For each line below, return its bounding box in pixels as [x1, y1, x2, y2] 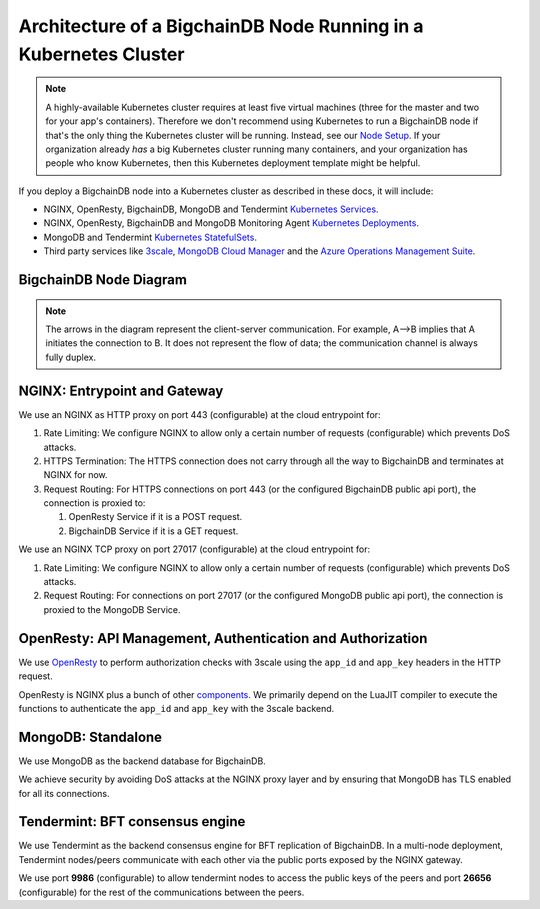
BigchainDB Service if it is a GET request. [68, 525, 239, 537]
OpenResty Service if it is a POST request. [68, 511, 243, 523]
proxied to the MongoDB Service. [43, 603, 181, 615]
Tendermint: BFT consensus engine [18, 813, 246, 830]
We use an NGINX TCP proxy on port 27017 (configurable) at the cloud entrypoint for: [18, 543, 370, 555]
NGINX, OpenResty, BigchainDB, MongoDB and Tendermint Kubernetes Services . [43, 203, 379, 215]
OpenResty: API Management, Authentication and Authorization [18, 630, 428, 647]
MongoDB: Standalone [18, 728, 163, 745]
